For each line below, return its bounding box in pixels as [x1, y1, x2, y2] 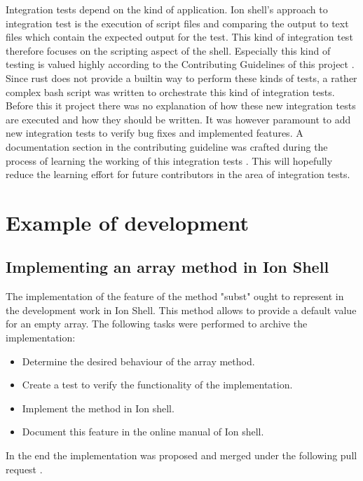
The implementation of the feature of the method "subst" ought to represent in [6, 289, 344, 304]
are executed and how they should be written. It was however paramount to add [6, 111, 351, 126]
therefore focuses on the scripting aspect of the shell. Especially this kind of [6, 43, 331, 57]
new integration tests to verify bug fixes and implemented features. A [6, 126, 303, 140]
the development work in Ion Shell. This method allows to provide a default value [6, 302, 357, 317]
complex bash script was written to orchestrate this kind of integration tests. [6, 84, 335, 99]
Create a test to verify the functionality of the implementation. [22, 377, 293, 392]
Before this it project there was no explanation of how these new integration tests [6, 98, 356, 113]
